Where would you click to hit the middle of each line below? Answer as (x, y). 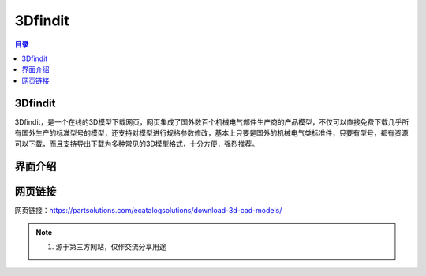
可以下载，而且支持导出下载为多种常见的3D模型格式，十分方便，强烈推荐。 (137, 144)
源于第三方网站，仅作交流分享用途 (111, 247)
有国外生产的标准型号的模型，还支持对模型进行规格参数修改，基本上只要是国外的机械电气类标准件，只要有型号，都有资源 (211, 133)
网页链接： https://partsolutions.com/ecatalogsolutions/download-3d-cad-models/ (148, 211)
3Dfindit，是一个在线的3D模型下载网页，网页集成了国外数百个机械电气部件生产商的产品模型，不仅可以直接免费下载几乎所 (212, 121)
